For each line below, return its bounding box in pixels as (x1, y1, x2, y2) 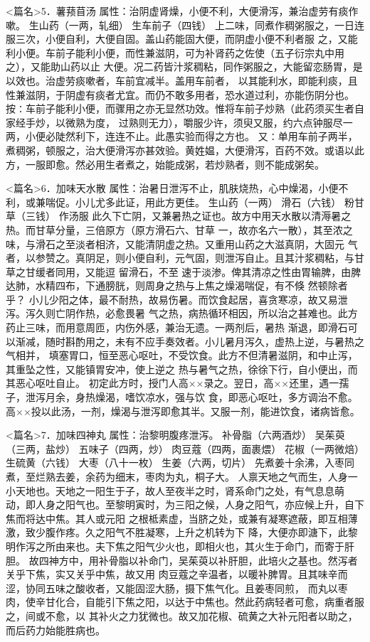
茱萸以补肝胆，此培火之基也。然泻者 (188, 552, 358, 567)
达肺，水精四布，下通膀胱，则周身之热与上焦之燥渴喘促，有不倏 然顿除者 (6, 278, 348, 293)
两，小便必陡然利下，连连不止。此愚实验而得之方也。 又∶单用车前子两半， (6, 129, 358, 144)
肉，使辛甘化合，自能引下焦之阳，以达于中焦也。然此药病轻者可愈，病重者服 (6, 594, 364, 609)
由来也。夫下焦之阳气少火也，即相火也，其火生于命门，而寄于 (55, 538, 344, 553)
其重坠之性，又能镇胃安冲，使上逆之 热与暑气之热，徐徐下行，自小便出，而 (6, 361, 358, 376)
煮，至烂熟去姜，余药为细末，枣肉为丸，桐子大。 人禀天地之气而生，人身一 (6, 469, 358, 483)
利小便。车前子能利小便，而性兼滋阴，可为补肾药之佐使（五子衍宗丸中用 (6, 45, 344, 60)
